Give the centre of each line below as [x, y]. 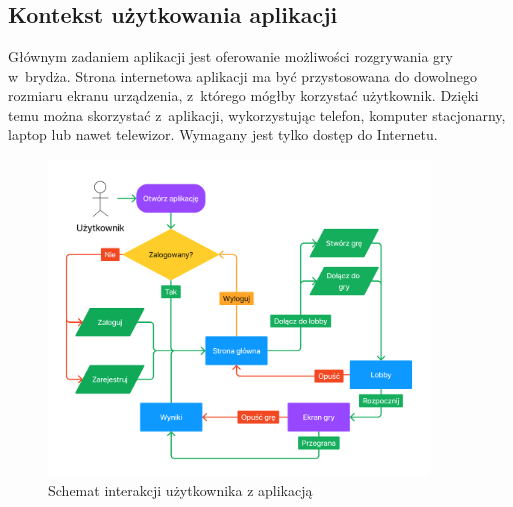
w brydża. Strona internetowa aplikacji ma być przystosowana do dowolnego [242, 75]
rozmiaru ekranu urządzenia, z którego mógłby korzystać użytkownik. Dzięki [243, 95]
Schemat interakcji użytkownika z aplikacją [180, 490]
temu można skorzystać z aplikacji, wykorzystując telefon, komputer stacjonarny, [257, 114]
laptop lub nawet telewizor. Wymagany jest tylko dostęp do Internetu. [223, 134]
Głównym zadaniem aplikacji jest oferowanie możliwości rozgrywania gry [230, 56]
